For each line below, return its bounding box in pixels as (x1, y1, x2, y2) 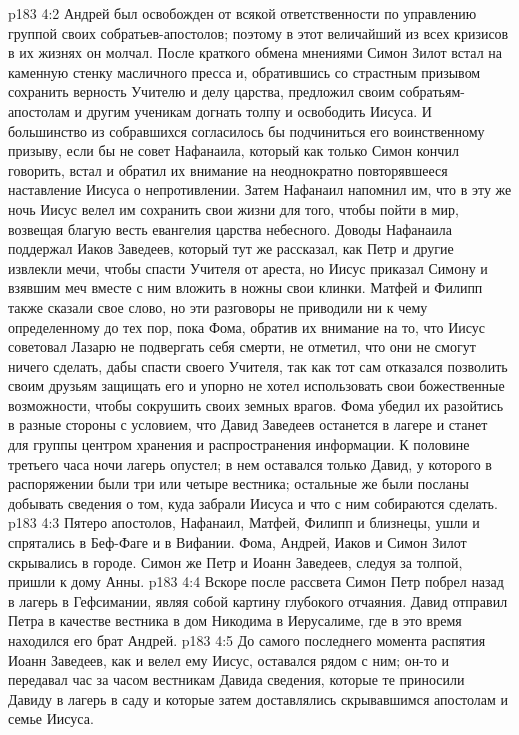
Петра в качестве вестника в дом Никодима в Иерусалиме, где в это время (8, 610, 462, 631)
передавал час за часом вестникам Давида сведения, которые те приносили (8, 669, 465, 690)
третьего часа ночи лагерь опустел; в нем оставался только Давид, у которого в (8, 453, 492, 474)
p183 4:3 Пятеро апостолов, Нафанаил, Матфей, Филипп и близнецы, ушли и (8, 512, 480, 533)
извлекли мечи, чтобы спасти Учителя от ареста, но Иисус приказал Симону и (8, 257, 488, 278)
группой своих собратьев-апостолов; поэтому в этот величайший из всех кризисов (8, 22, 509, 43)
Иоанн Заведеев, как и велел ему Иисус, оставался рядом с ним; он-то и (8, 649, 450, 670)
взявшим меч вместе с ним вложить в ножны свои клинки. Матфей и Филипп (8, 277, 483, 298)
